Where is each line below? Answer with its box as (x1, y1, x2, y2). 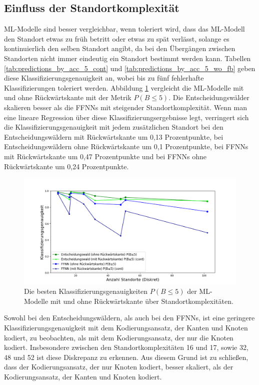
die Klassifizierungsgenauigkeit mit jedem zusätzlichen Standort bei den (4, 122, 223, 132)
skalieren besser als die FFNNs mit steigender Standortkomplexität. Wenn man (4, 102, 247, 112)
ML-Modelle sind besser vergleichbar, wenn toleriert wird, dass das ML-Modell (4, 24, 245, 34)
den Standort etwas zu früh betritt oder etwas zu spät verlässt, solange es (4, 33, 229, 44)
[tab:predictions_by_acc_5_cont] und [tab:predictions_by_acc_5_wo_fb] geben (4, 63, 255, 73)
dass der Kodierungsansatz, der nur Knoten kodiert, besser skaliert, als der (4, 361, 233, 372)
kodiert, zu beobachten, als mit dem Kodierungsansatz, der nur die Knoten (4, 332, 233, 342)
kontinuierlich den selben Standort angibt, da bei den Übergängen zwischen (4, 43, 235, 54)
